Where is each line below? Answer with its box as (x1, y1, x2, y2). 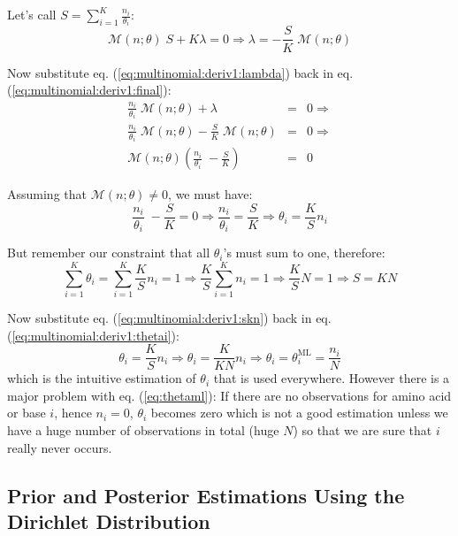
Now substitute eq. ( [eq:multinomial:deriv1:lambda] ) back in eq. (7, 63, 354, 81)
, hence (54, 403, 92, 422)
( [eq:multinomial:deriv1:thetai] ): (7, 325, 179, 344)
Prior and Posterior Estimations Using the (7, 481, 405, 509)
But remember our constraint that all (7, 243, 210, 262)
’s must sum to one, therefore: (223, 243, 385, 262)
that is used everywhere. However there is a (213, 369, 450, 387)
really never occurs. (7, 438, 112, 456)
